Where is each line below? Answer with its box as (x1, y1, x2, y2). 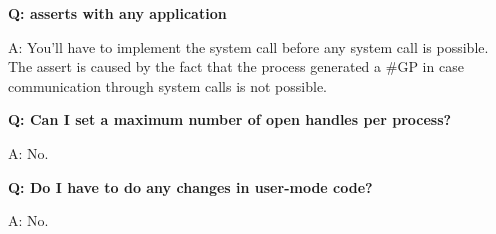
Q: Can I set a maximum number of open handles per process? (8, 109, 452, 130)
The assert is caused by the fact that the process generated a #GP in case (8, 56, 464, 77)
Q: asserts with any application (8, 3, 227, 23)
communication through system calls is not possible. (8, 75, 327, 96)
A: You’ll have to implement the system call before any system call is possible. (8, 36, 489, 57)
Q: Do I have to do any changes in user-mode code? (8, 176, 373, 197)
